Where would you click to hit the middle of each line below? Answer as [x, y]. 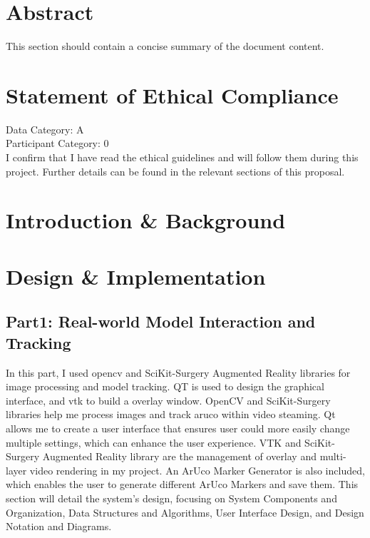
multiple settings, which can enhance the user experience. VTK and [154, 442]
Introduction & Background [146, 220]
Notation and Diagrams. [59, 526]
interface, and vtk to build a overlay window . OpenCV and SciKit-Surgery [168, 400]
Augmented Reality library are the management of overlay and [179, 456]
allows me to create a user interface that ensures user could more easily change [178, 428]
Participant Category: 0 [57, 143]
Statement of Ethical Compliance [172, 95]
